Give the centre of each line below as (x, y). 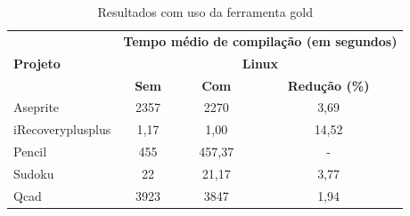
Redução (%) (328, 85)
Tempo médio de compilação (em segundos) (260, 40)
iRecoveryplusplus (62, 129)
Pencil (30, 152)
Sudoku (34, 173)
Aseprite (37, 107)
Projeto (37, 63)
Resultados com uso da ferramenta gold (205, 12)
